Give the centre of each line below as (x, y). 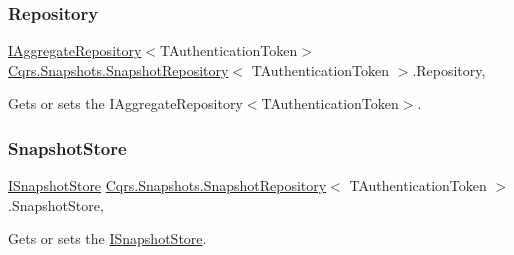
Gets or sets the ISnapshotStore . (107, 238)
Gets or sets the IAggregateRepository (125, 103)
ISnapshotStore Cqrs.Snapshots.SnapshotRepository (167, 185)
